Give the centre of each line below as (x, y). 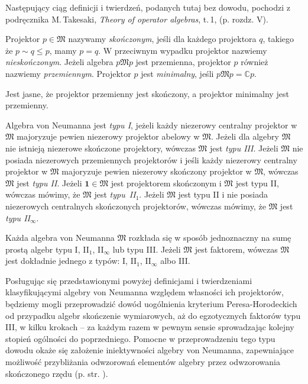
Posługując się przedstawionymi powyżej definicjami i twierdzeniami (129, 280)
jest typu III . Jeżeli (244, 148)
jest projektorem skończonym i (166, 183)
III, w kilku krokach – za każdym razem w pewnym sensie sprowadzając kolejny (150, 327)
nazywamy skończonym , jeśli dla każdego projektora (162, 39)
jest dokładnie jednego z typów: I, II (71, 261)
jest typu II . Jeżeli (49, 183)
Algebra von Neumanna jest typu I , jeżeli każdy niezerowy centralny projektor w (151, 125)
